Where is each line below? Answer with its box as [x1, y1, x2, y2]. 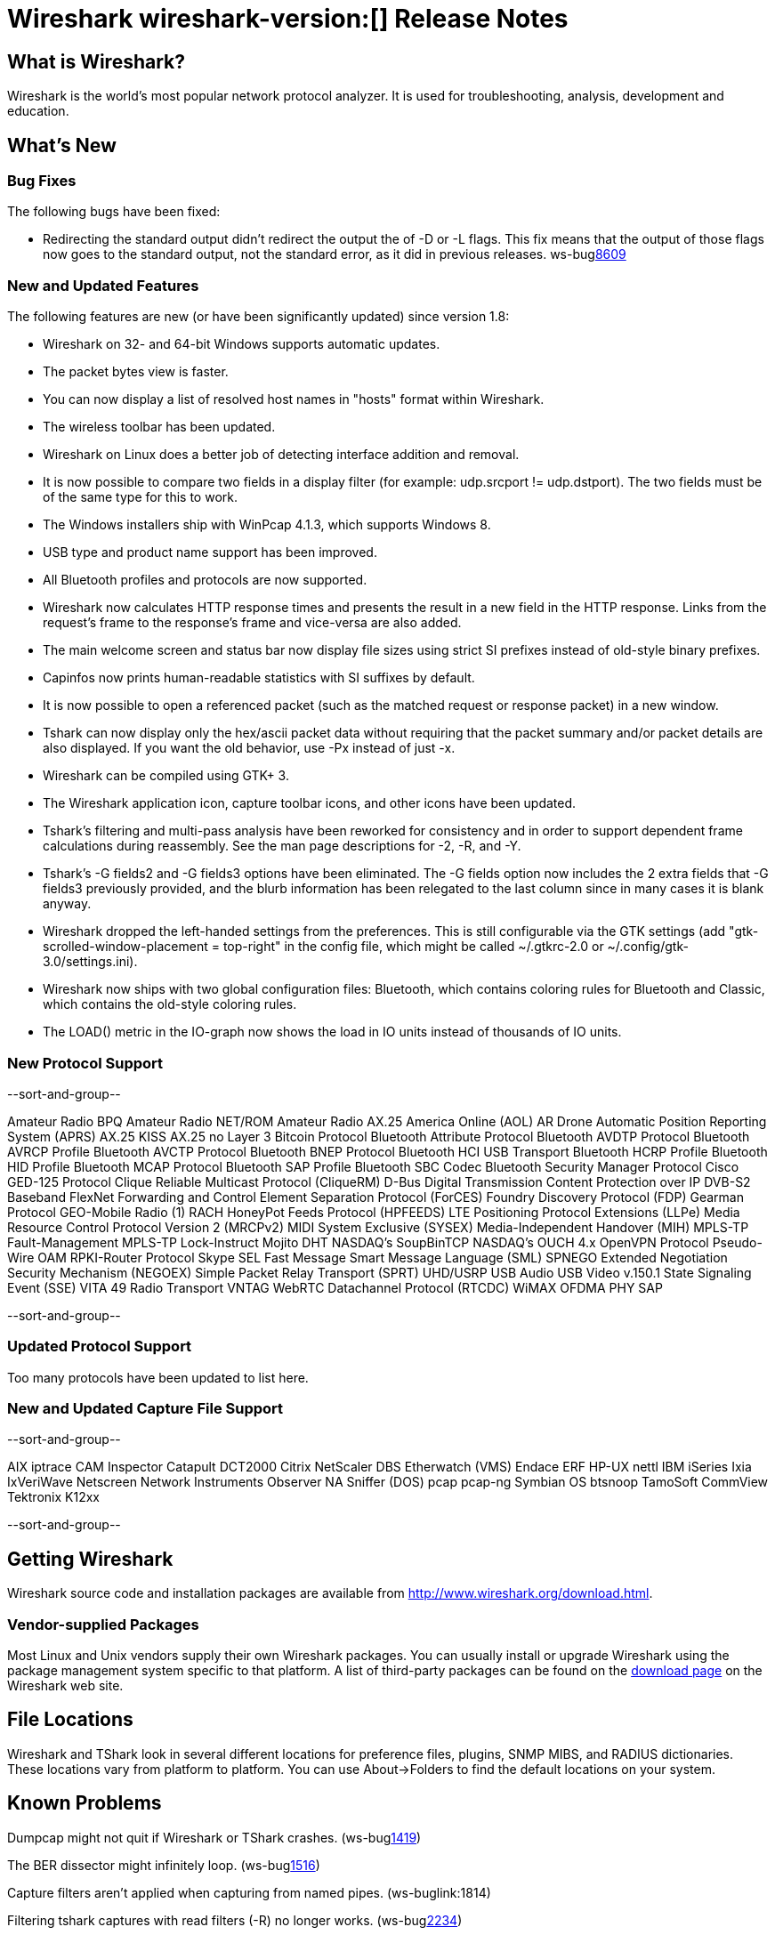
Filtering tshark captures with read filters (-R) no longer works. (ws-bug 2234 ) [7, 1912, 463, 1928]
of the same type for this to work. [43, 489, 238, 505]
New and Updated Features [7, 276, 199, 294]
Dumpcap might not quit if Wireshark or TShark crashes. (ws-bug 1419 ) [7, 1829, 422, 1845]
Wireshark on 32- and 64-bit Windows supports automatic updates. [43, 336, 440, 352]
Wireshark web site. [7, 1677, 124, 1693]
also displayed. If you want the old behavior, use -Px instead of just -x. [43, 740, 456, 756]
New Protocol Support [7, 1053, 164, 1072]
